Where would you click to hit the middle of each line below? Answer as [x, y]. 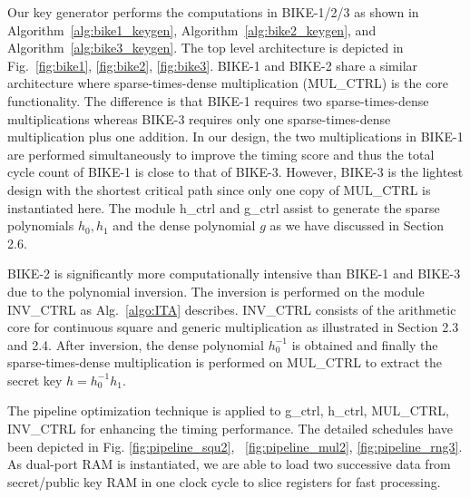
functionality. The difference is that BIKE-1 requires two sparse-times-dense [218, 100]
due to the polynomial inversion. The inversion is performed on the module [216, 291]
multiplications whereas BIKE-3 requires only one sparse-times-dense [199, 118]
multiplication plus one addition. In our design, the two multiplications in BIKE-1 [235, 137]
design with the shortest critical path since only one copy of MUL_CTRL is [219, 189]
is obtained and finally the [365, 344]
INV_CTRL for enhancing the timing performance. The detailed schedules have [230, 429]
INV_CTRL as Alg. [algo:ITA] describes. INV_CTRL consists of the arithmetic [232, 309]
